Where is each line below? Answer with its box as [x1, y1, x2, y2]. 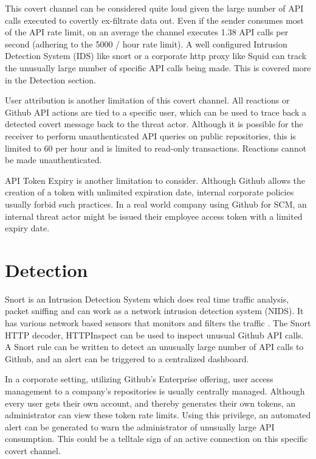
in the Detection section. [5, 73, 96, 86]
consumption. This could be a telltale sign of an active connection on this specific [5, 432, 308, 445]
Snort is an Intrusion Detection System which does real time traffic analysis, [5, 292, 289, 305]
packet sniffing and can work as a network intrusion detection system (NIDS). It [5, 304, 304, 317]
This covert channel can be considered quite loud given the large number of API [5, 2, 304, 14]
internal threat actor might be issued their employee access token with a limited [5, 209, 303, 222]
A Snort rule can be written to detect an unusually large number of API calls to [5, 340, 304, 353]
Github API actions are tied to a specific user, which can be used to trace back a [5, 105, 307, 118]
